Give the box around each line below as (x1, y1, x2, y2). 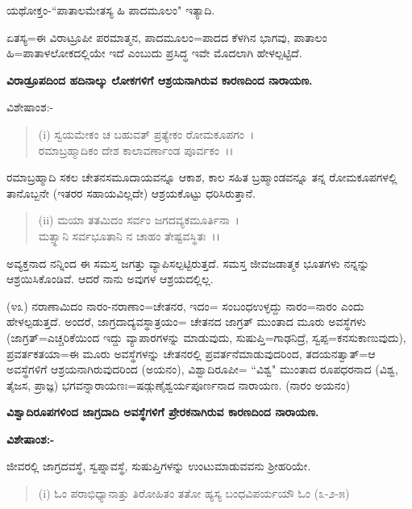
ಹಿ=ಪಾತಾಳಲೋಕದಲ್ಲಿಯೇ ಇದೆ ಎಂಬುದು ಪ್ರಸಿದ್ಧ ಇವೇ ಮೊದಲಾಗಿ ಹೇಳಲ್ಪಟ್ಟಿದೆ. (6, 44, 302, 61)
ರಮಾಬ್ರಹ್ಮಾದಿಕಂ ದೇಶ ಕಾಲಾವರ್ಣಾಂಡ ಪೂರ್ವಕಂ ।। (38, 141, 234, 158)
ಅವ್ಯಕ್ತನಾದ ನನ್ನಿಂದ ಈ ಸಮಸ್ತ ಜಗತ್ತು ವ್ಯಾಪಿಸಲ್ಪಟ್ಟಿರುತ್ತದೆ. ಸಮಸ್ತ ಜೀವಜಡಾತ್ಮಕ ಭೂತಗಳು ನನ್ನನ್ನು (6, 254, 369, 271)
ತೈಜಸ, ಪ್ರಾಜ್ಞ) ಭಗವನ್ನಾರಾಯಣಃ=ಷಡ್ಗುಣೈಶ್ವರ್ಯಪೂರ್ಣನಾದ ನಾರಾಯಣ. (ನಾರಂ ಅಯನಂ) (6, 376, 351, 393)
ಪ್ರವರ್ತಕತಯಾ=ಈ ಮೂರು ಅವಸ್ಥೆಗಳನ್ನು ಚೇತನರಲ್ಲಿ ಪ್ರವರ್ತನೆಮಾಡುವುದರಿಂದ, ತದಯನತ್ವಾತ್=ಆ (6, 344, 376, 361)
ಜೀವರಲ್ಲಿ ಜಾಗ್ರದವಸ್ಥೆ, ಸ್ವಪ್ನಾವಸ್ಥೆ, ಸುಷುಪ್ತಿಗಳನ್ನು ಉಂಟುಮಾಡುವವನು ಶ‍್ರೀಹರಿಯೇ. (6, 457, 311, 474)
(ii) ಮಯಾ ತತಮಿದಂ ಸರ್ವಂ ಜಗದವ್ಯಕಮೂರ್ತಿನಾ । (38, 211, 239, 228)
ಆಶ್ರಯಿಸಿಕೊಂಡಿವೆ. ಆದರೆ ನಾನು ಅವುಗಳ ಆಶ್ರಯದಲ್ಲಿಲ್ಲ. (6, 270, 214, 287)
